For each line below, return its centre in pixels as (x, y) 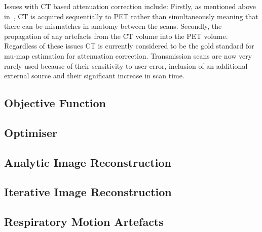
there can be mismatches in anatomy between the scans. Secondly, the (113, 26)
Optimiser (31, 132)
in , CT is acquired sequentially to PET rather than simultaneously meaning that (131, 16)
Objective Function (55, 103)
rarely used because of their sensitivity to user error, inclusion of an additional (126, 65)
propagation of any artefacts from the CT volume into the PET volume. (116, 36)
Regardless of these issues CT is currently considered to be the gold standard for (129, 46)
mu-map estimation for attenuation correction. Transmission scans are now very (128, 55)
